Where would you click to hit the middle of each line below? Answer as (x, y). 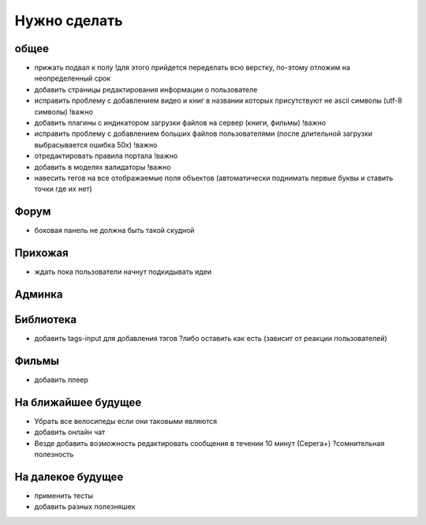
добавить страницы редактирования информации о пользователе (146, 89)
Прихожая (41, 253)
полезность (54, 455)
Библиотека (46, 319)
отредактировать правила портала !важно (106, 156)
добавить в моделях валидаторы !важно (103, 167)
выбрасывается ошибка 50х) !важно (96, 144)
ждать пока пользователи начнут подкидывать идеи (123, 272)
